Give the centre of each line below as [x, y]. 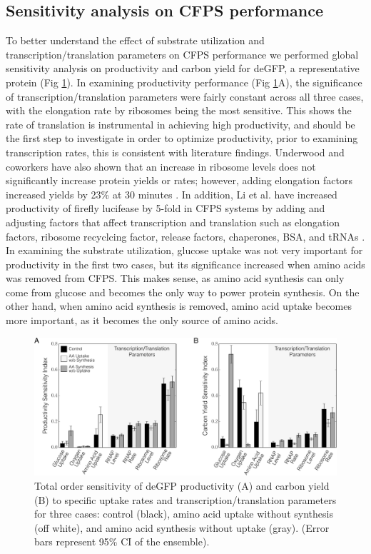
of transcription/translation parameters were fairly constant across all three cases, [185, 96]
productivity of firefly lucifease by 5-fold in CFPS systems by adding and [166, 208]
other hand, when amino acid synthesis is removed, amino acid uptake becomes [179, 306]
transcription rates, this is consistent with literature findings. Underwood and [175, 152]
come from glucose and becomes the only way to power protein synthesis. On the [183, 292]
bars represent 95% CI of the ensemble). [122, 542]
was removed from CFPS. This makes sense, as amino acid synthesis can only [175, 278]
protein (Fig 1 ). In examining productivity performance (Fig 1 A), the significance [184, 82]
